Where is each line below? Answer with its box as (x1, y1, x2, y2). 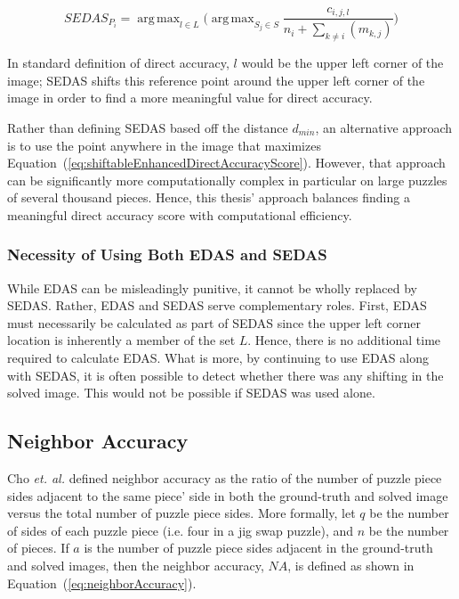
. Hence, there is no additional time (247, 331, 441, 349)
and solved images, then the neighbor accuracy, (7, 556, 264, 575)
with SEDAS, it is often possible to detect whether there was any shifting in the (7, 365, 444, 384)
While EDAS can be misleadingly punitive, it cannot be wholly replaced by (7, 278, 417, 297)
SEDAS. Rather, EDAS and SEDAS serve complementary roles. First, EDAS (7, 296, 427, 315)
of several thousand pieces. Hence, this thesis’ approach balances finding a (7, 188, 410, 207)
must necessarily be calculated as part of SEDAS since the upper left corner (7, 313, 421, 332)
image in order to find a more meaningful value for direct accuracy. (7, 88, 373, 107)
